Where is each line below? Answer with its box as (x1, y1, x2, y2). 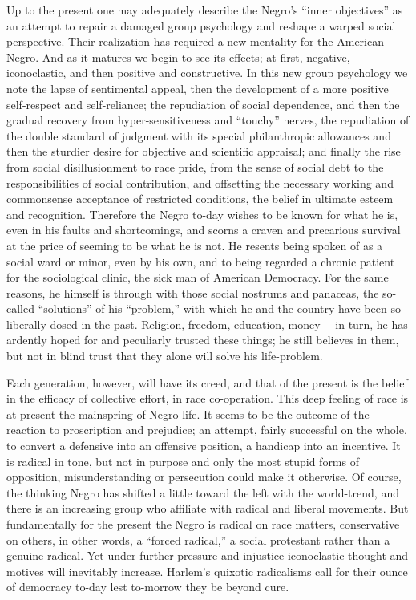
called (6, 300, 34, 317)
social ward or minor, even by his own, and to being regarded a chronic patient (6, 253, 395, 270)
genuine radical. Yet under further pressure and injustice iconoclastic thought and (6, 547, 409, 564)
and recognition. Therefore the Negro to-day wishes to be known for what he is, (6, 205, 398, 222)
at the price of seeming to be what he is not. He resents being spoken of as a (6, 237, 383, 253)
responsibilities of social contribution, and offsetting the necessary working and (6, 174, 394, 191)
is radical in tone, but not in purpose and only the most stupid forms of (6, 452, 359, 469)
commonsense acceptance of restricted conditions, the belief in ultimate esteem (6, 190, 394, 207)
